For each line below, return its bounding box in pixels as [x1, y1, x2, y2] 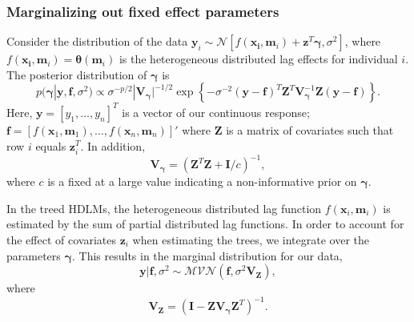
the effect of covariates [6, 231, 116, 248]
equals [35, 137, 66, 154]
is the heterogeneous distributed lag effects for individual [119, 50, 398, 67]
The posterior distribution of [6, 66, 147, 83]
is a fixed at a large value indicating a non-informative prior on [47, 173, 357, 190]
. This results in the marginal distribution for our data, [72, 247, 343, 264]
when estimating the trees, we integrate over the [132, 231, 369, 248]
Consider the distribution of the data [6, 33, 188, 50]
